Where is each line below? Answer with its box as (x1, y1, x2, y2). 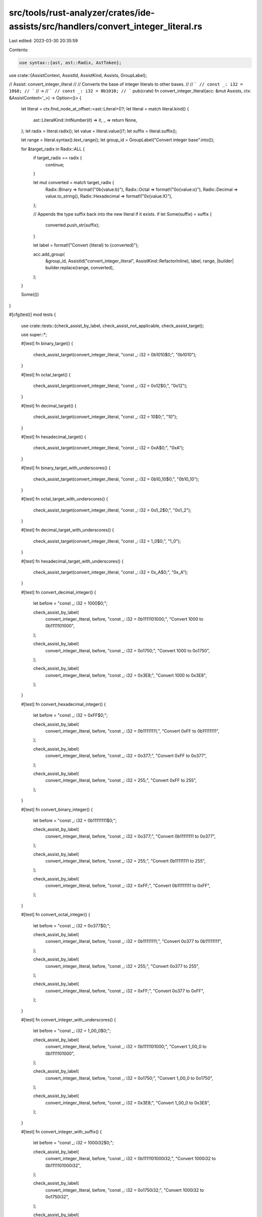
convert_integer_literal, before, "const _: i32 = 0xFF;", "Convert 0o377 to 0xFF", (45, 988, 204, 994)
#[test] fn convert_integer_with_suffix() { (21, 1129, 102, 1135)
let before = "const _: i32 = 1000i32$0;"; (33, 1140, 114, 1146)
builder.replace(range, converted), (45, 265, 114, 271)
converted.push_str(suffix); (45, 222, 100, 228)
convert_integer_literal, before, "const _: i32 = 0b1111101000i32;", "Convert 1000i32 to (45, 1156, 216, 1162)
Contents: (9, 47, 29, 53)
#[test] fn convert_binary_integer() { (21, 806, 93, 812)
